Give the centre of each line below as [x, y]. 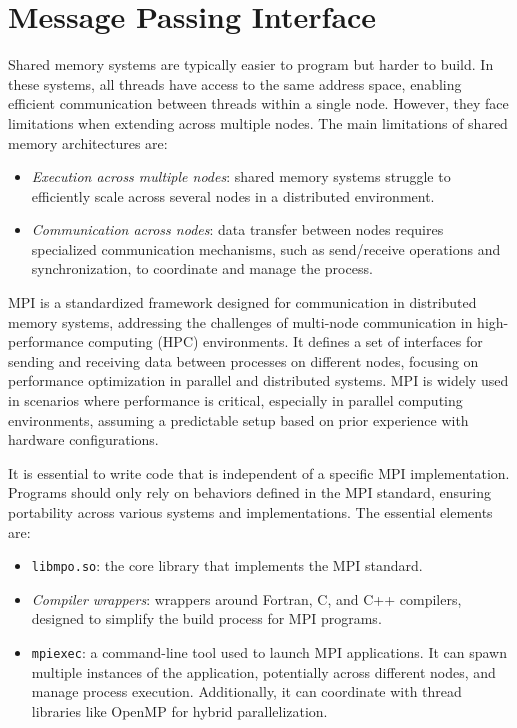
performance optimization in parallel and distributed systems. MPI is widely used [258, 380]
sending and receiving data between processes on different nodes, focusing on [243, 360]
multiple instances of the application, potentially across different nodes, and [263, 671]
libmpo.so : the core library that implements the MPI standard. [227, 565]
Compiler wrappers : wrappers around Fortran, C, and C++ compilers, [246, 598]
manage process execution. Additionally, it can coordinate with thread [246, 691]
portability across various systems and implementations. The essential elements [250, 512]
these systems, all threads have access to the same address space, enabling [235, 83]
